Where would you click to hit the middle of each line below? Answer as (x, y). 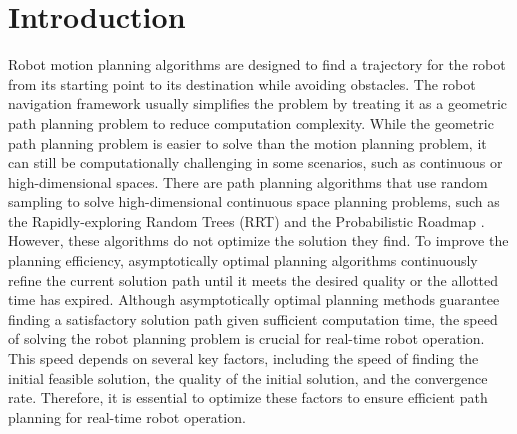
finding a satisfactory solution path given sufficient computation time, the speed (253, 318)
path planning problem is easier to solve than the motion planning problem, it (247, 142)
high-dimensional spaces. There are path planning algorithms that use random (248, 181)
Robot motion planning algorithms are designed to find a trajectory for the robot (257, 64)
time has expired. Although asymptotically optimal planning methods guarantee (254, 299)
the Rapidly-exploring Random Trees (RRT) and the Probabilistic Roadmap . (246, 220)
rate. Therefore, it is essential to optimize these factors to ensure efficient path (248, 397)
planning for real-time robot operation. (127, 416)
